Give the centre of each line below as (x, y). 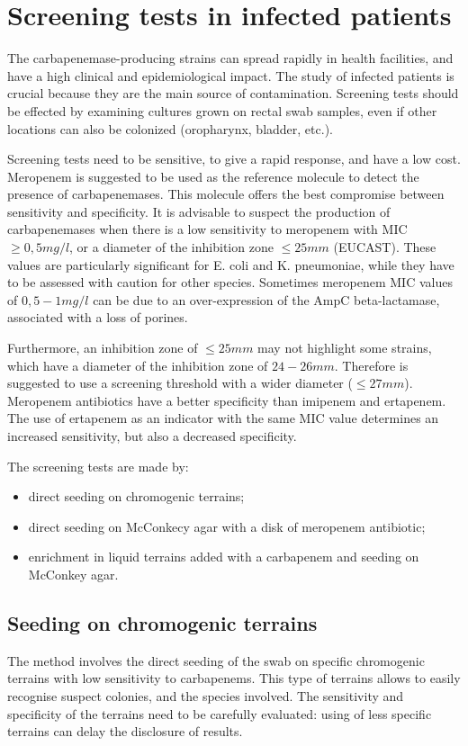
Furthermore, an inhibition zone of (103, 348)
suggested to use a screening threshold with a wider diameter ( (180, 383)
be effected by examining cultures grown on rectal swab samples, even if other (222, 110)
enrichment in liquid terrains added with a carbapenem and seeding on (224, 557)
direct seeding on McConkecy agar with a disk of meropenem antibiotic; (227, 526)
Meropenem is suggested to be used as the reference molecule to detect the (213, 176)
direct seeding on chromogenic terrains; (136, 496)
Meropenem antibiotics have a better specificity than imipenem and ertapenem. (227, 400)
